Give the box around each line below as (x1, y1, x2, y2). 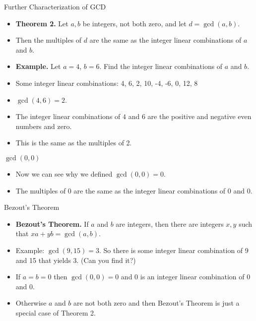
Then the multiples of (15, 35, 82, 45)
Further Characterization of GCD (4, 1, 106, 11)
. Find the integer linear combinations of (99, 61, 223, 71)
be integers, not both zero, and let (82, 18, 187, 28)
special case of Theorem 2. (15, 307, 96, 318)
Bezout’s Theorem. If (15, 218, 89, 229)
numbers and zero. (15, 121, 72, 131)
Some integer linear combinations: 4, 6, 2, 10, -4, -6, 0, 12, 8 (15, 77, 198, 88)
